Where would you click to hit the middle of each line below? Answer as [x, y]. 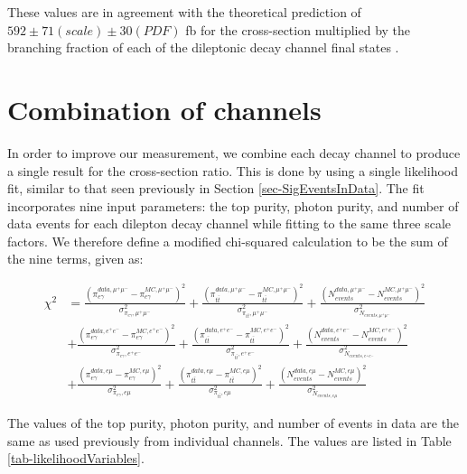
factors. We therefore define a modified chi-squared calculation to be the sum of [228, 241]
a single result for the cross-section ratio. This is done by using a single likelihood [233, 170]
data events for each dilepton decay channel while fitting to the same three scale [229, 223]
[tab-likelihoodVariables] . [76, 458]
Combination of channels [164, 109]
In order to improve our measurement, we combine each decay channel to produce [234, 152]
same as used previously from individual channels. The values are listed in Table [229, 440]
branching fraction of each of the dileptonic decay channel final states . [203, 47]
